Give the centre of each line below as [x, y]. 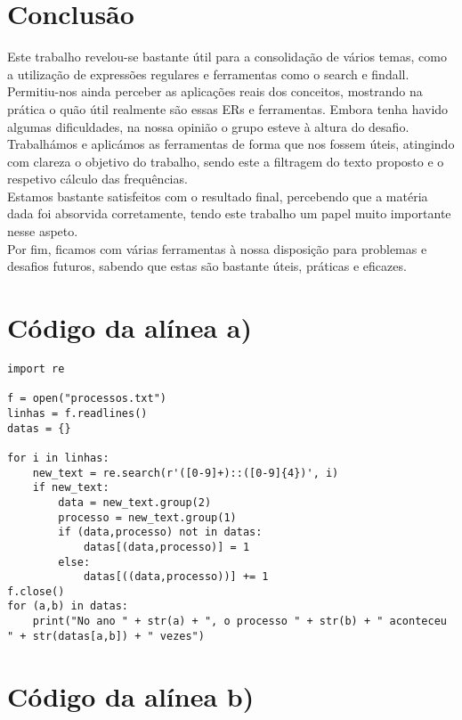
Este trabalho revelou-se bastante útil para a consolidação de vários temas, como [227, 57]
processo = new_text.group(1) [147, 517]
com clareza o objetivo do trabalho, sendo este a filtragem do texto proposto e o [226, 161]
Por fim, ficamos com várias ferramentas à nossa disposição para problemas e [217, 248]
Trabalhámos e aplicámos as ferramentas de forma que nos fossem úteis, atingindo [231, 144]
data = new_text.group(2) [135, 502]
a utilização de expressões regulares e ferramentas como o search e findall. [208, 74]
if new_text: [71, 488]
